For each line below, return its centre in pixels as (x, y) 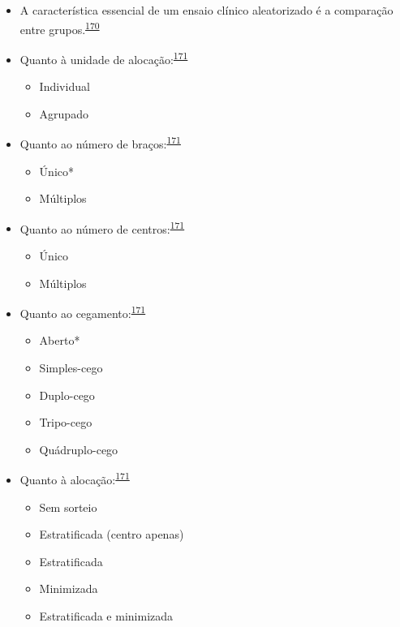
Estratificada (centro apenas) (112, 534)
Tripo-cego (66, 422)
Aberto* (60, 340)
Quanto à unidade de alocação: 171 (104, 58)
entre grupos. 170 (60, 28)
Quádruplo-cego (79, 449)
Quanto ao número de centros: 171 (102, 227)
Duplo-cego (67, 395)
